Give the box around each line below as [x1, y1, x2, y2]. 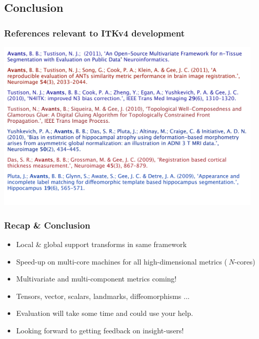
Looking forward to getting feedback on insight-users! [16, 325, 184, 335]
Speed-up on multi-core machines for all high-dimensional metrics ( [16, 256, 227, 267]
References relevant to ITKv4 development [4, 26, 185, 39]
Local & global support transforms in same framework [16, 239, 187, 249]
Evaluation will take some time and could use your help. [16, 308, 193, 318]
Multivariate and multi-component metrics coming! [16, 273, 177, 284]
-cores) [234, 256, 255, 267]
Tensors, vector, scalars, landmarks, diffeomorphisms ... [16, 290, 190, 301]
